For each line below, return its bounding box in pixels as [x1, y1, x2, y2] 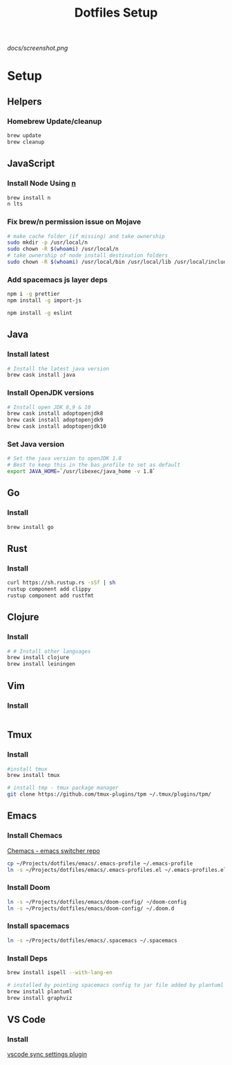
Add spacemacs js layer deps [7, 275, 108, 285]
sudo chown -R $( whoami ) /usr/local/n [7, 246, 119, 253]
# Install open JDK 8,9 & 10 [7, 404, 91, 411]
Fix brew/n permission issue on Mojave [7, 217, 142, 226]
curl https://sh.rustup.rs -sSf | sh [7, 580, 116, 587]
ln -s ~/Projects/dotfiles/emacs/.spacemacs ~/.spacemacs [7, 937, 177, 944]
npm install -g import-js [7, 297, 81, 304]
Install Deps [7, 954, 48, 963]
